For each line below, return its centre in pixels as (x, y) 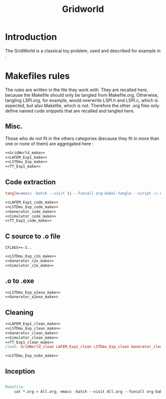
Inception (20, 371)
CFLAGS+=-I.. (19, 248)
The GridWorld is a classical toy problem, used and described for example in (83, 51)
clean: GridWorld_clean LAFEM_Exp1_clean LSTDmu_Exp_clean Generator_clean (85, 347)
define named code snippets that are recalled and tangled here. (70, 111)
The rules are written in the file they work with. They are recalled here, (77, 90)
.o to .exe (20, 281)
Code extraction (30, 182)
